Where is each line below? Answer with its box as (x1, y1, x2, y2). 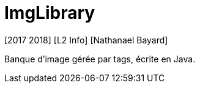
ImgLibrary (4, 2, 95, 23)
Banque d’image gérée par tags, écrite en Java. (4, 53, 196, 64)
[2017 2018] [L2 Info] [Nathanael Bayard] (4, 34, 168, 45)
